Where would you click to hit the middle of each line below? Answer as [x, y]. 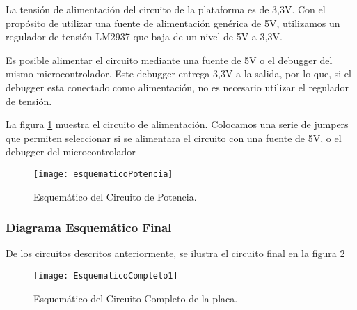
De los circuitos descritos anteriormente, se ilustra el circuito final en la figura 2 [175, 253]
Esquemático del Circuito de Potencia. [115, 196]
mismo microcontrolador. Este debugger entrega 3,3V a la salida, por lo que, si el [178, 73]
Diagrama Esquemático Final [89, 227]
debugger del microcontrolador [71, 152]
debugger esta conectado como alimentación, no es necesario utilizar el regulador [177, 87]
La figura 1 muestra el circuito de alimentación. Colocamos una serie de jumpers [177, 124]
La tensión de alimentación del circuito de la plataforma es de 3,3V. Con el [166, 9]
